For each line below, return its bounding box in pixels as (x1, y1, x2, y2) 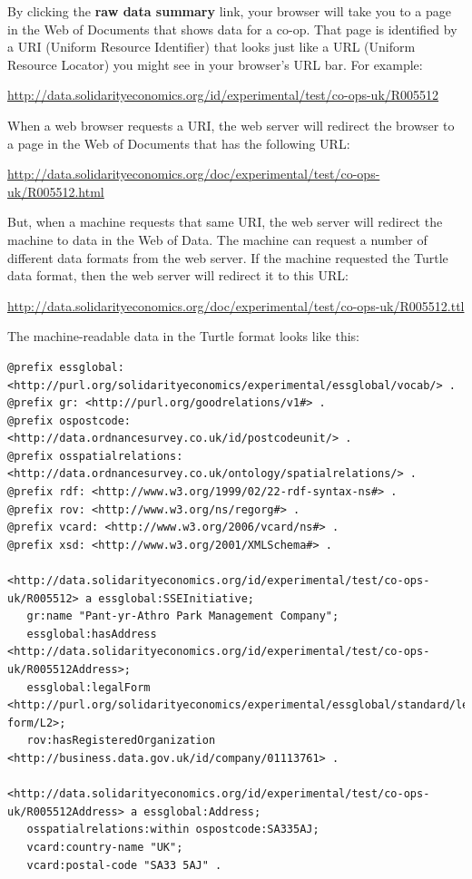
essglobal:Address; (143, 805, 261, 818)
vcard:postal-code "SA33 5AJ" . (26, 858, 222, 872)
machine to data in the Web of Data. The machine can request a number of (7, 230, 428, 249)
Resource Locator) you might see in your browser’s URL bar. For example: (7, 54, 423, 73)
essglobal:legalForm (26, 680, 151, 694)
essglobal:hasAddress (26, 627, 157, 640)
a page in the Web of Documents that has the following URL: (7, 133, 350, 152)
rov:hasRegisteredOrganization (26, 734, 216, 747)
